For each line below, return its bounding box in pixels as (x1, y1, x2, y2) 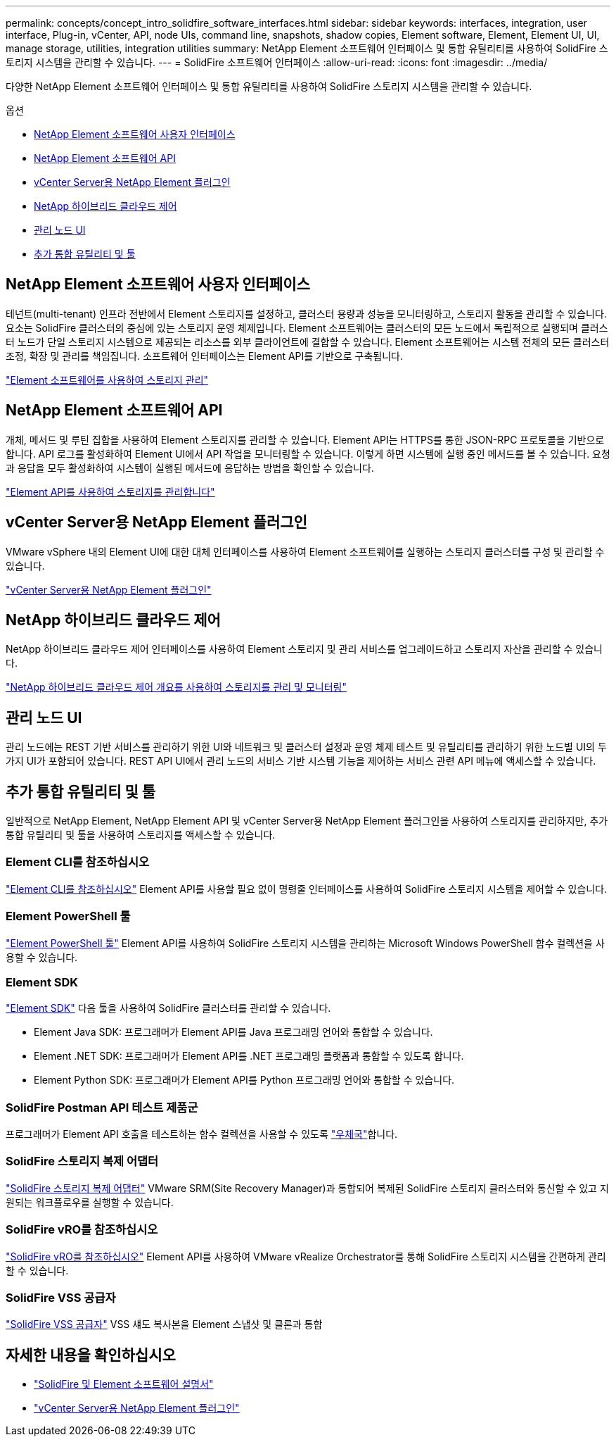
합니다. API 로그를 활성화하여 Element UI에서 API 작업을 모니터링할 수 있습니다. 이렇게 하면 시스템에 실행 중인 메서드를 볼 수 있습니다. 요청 (6, 447, 610, 460)
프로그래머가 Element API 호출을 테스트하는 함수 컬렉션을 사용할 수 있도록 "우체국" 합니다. (6, 1128, 398, 1141)
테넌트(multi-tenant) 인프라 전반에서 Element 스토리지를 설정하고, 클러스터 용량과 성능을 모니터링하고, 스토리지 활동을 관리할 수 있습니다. (6, 307, 607, 320)
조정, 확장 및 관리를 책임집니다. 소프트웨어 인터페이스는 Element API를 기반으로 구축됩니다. (6, 349, 403, 362)
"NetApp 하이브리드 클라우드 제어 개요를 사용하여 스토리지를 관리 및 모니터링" (6, 681, 347, 694)
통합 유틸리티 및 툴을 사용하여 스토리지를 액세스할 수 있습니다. (6, 829, 276, 841)
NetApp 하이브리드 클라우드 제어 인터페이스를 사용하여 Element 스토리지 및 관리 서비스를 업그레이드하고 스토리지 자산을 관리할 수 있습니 (6, 643, 603, 656)
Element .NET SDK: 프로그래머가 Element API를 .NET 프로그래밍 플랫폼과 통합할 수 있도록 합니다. (34, 1050, 464, 1062)
